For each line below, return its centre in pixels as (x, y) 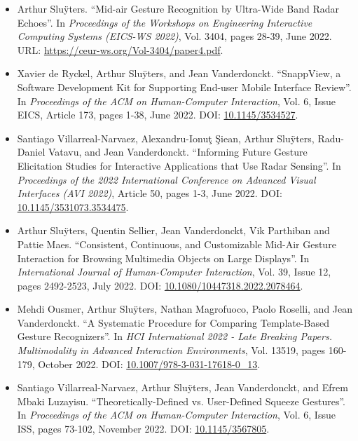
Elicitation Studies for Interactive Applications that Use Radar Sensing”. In (179, 165)
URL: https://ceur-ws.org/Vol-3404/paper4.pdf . (120, 49)
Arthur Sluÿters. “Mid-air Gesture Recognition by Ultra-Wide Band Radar (178, 8)
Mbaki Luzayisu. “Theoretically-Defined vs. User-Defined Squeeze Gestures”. (181, 401)
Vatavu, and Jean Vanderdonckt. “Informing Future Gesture (178, 152)
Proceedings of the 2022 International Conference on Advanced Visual (166, 179)
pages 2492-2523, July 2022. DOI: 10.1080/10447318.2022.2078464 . (160, 285)
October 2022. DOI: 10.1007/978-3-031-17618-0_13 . (149, 364)
